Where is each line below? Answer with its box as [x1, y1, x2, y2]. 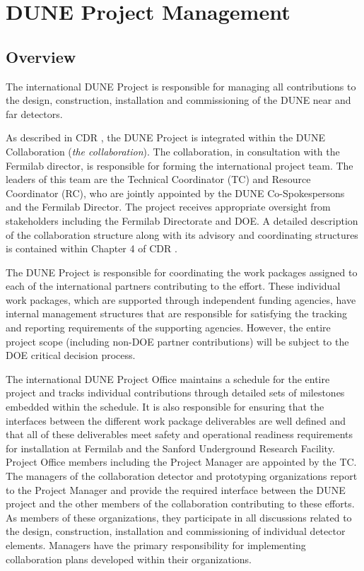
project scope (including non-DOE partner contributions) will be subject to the [6, 334, 349, 348]
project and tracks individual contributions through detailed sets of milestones [6, 385, 345, 400]
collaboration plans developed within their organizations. [6, 551, 252, 566]
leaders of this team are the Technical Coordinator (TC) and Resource [6, 172, 311, 187]
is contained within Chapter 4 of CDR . [6, 241, 177, 256]
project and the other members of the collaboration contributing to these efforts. [6, 496, 355, 511]
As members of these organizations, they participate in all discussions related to [6, 510, 352, 524]
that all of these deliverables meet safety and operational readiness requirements [6, 427, 353, 442]
